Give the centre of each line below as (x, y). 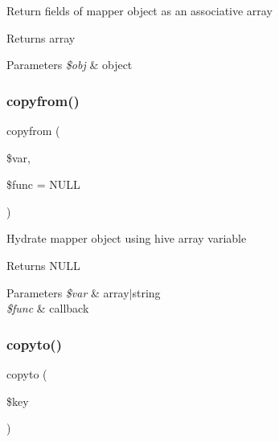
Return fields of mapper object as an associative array (139, 10)
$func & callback (48, 308)
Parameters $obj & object (70, 65)
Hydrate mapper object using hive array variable (127, 238)
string (146, 292)
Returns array (41, 37)
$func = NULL (43, 184)
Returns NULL (43, 265)
